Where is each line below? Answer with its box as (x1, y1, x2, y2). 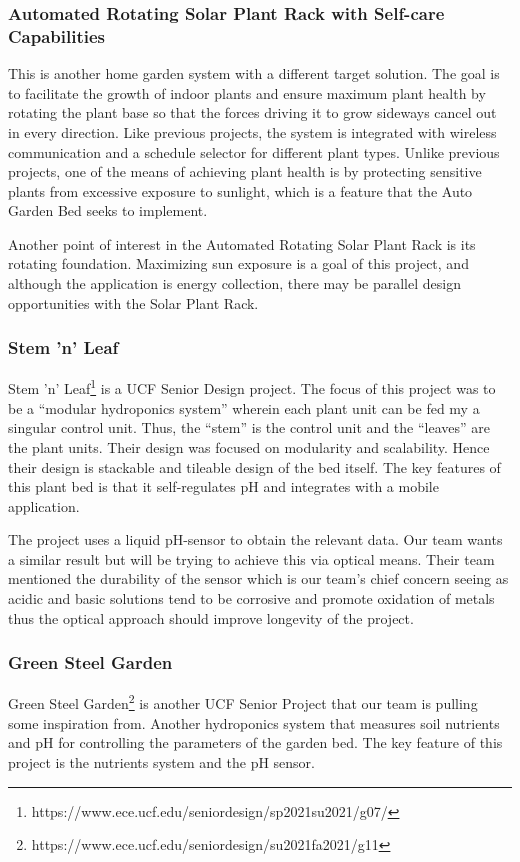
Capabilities (8, 23, 106, 48)
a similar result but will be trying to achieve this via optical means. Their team (8, 548, 495, 569)
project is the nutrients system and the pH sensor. (8, 751, 316, 772)
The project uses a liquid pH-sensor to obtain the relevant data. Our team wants (8, 529, 503, 550)
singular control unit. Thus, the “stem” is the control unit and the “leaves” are (8, 417, 490, 438)
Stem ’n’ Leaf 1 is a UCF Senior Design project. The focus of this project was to (8, 375, 496, 399)
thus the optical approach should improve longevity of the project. (8, 607, 414, 628)
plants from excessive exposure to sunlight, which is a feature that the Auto (8, 180, 473, 201)
